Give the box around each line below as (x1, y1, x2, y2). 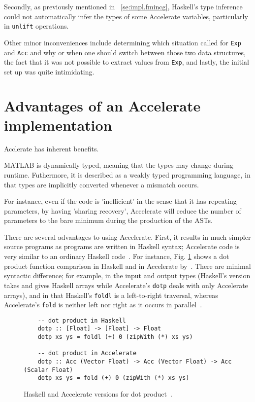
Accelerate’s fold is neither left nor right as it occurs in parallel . (4, 299, 202, 310)
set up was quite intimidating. (4, 66, 95, 76)
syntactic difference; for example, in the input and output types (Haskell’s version (4, 270, 251, 281)
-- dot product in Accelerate (37, 350, 137, 357)
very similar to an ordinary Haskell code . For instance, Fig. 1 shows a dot (4, 251, 229, 261)
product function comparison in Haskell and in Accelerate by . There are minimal (4, 260, 251, 271)
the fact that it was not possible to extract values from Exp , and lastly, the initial (4, 57, 249, 67)
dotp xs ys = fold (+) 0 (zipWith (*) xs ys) (37, 374, 190, 382)
